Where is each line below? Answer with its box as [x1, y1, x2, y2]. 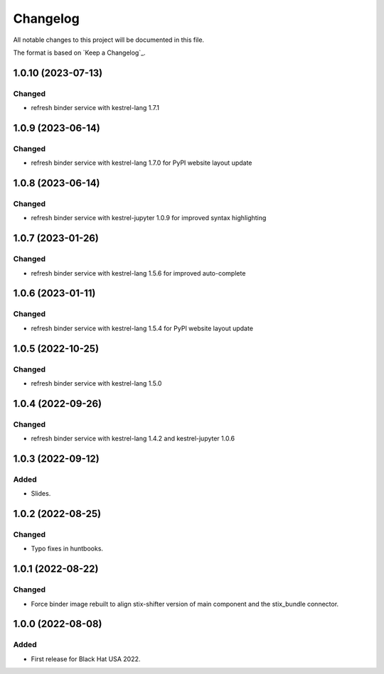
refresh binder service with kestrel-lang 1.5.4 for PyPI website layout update [31, 324, 254, 332]
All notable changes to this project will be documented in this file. [13, 36, 205, 44]
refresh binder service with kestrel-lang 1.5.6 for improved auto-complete [31, 268, 246, 277]
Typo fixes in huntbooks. [31, 544, 103, 553]
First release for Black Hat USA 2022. [31, 654, 141, 663]
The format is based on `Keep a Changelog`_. [13, 48, 146, 57]
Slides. [31, 489, 51, 498]
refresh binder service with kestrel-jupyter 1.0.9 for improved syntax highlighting [31, 214, 267, 222]
